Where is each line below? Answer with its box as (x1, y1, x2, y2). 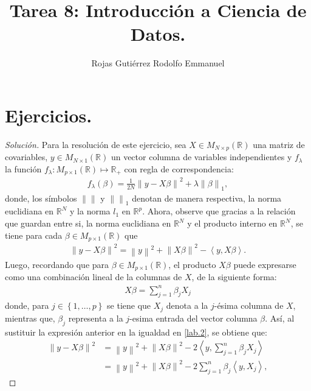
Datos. (130, 21, 186, 46)
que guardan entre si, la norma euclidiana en (5, 217, 171, 230)
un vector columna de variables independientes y (111, 150, 292, 163)
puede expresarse (233, 258, 296, 270)
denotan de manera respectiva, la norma (132, 191, 282, 204)
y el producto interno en (187, 217, 278, 230)
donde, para (5, 299, 49, 312)
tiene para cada (5, 228, 63, 241)
